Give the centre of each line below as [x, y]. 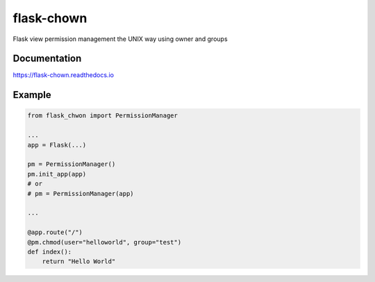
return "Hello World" [79, 262]
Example [32, 95]
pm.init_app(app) [57, 174]
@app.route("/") [55, 232]
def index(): [50, 251]
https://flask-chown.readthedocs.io [64, 75]
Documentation [47, 59]
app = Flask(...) [57, 145]
